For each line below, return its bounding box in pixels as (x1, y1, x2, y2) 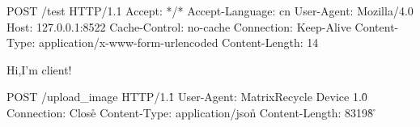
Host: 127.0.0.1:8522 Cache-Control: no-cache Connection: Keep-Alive (6, 18, 351, 35)
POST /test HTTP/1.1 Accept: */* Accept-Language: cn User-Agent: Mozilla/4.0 (6, 2, 414, 19)
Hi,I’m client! (6, 61, 72, 78)
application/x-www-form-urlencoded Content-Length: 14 (39, 34, 319, 51)
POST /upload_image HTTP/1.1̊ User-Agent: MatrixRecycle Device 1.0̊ (6, 88, 367, 105)
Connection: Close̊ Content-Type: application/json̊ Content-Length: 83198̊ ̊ (6, 104, 377, 121)
